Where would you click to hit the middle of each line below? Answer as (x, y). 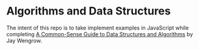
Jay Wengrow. (24, 40)
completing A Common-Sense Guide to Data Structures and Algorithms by (100, 34)
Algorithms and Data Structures (89, 11)
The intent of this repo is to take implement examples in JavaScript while (98, 28)
